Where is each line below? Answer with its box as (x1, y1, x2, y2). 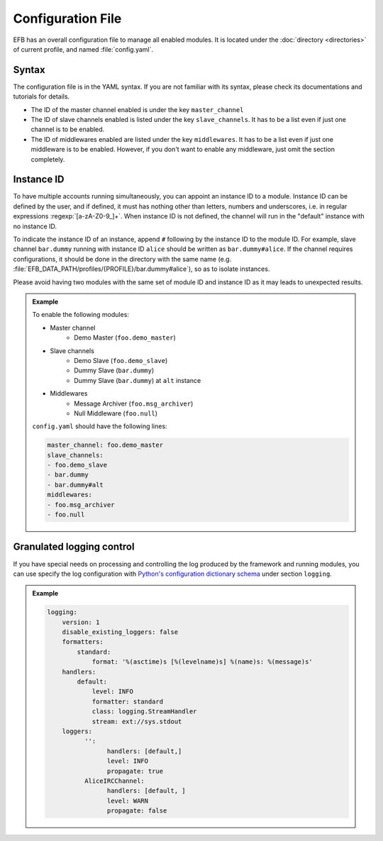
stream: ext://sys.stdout (91, 717, 182, 725)
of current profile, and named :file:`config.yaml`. (13, 45, 154, 53)
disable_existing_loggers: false (62, 628, 179, 636)
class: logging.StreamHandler (91, 708, 197, 715)
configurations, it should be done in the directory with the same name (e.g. (13, 255, 232, 263)
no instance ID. (13, 222, 57, 230)
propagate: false (106, 807, 167, 815)
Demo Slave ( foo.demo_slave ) (74, 356, 168, 364)
